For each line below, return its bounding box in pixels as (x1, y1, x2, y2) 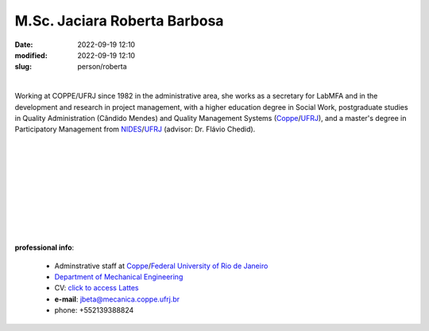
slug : (14, 62, 32, 72)
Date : (14, 40, 33, 49)
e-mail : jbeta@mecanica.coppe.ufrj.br (54, 294, 180, 304)
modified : (14, 50, 48, 60)
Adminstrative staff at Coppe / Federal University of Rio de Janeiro (54, 261, 269, 271)
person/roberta (77, 62, 127, 72)
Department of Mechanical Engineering (54, 271, 184, 282)
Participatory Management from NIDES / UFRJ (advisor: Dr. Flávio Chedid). (14, 124, 256, 134)
